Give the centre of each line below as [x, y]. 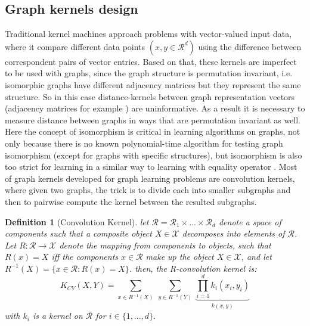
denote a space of [250, 221]
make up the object [180, 257]
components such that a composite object [78, 233]
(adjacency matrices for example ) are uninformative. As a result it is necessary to [155, 108]
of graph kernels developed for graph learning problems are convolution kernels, [150, 178]
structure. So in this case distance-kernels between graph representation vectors [150, 96]
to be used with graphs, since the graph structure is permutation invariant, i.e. [149, 73]
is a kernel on [58, 316]
